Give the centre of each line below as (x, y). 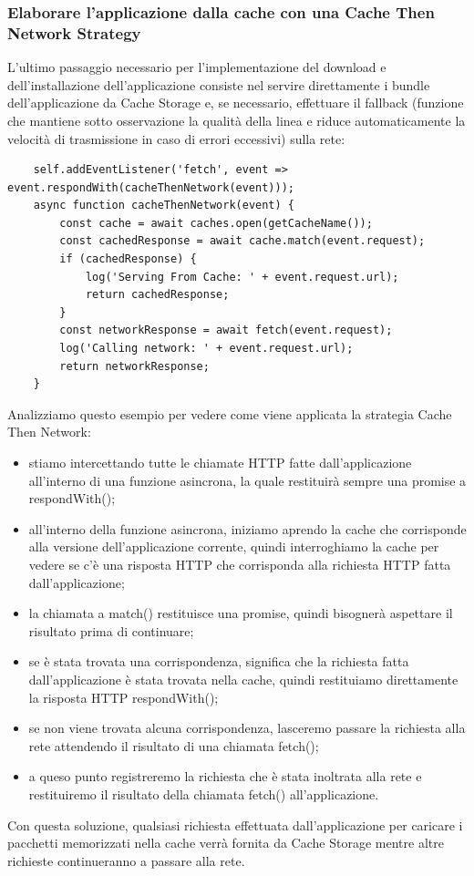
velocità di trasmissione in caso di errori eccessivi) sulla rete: (176, 138)
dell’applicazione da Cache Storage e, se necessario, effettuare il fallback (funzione (236, 103)
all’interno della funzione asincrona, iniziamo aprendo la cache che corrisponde (247, 528)
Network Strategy (74, 32)
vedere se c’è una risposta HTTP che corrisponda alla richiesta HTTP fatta (240, 564)
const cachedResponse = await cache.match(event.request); (242, 241)
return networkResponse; (134, 366)
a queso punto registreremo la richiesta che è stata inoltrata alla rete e (225, 776)
